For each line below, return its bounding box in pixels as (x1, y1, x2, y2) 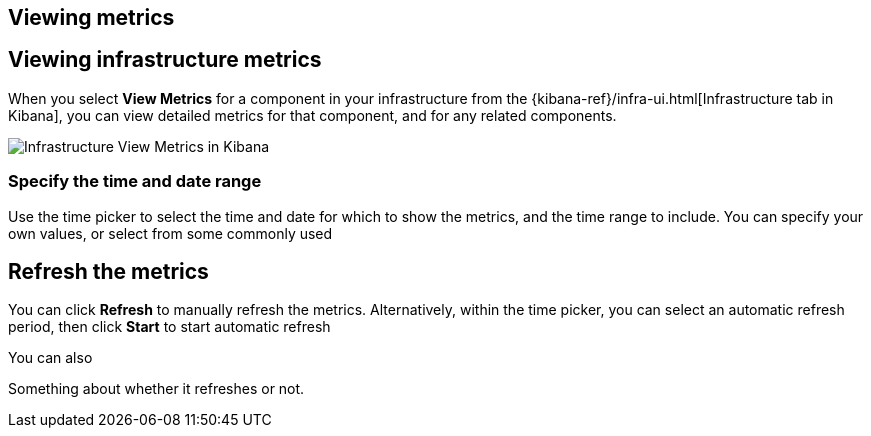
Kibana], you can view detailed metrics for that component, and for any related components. (8, 106, 617, 124)
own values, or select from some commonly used (8, 224, 333, 242)
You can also (8, 349, 93, 367)
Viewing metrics (8, 5, 175, 30)
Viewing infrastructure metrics (8, 47, 322, 73)
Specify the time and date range (8, 171, 262, 192)
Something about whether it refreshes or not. (8, 380, 305, 398)
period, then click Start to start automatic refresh (8, 318, 331, 336)
